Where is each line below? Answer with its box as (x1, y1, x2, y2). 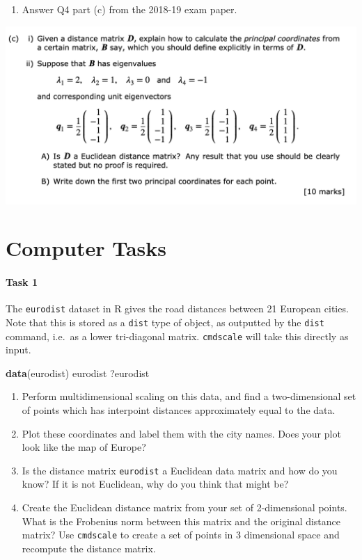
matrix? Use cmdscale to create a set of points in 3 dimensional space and (22, 527, 340, 542)
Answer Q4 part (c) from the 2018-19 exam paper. (22, 2, 237, 16)
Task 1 (6, 275, 38, 289)
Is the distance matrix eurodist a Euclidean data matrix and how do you (22, 463, 338, 477)
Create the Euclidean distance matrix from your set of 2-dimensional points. (22, 500, 347, 515)
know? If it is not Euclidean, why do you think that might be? (22, 477, 289, 491)
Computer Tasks (6, 234, 167, 262)
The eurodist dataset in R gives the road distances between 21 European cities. (6, 301, 349, 316)
